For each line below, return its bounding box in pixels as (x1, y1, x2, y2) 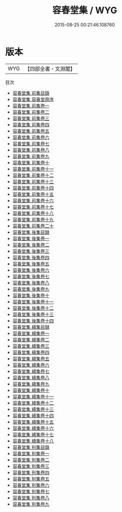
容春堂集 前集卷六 (12, 134, 49, 140)
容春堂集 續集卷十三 (12, 406, 54, 412)
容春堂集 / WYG (52, 5, 117, 16)
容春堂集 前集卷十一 (12, 165, 54, 172)
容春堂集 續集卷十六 (12, 425, 54, 431)
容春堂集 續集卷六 (12, 362, 49, 368)
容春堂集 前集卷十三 (12, 178, 54, 185)
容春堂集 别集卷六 (12, 482, 49, 488)
